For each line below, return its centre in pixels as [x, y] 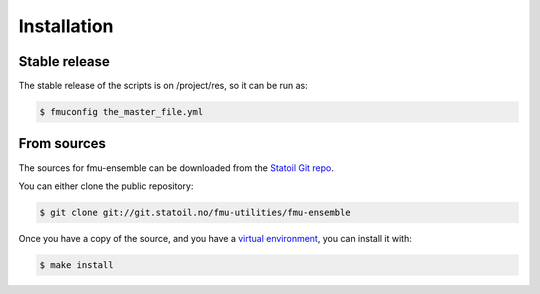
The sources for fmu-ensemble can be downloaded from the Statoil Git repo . [176, 167]
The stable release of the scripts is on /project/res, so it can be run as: [163, 86]
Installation [66, 26]
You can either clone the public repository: [106, 186]
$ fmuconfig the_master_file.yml [121, 112]
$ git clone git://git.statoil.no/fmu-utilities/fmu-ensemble [195, 212]
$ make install [76, 264]
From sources [62, 143]
